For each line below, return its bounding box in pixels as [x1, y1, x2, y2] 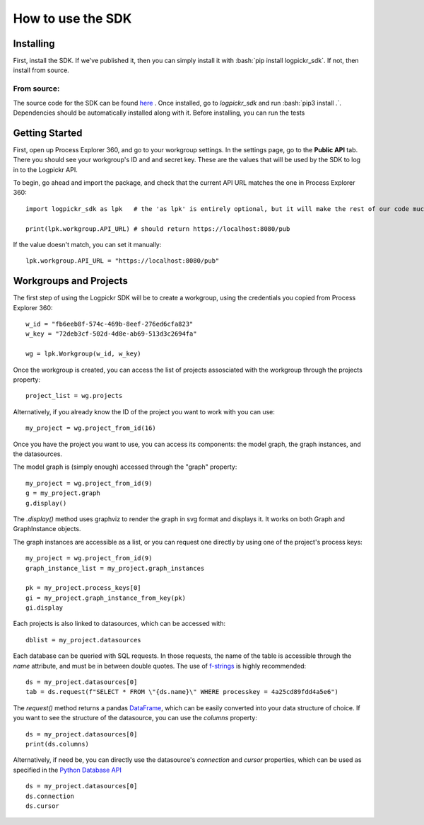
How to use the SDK [13, 11, 132, 26]
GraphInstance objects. [13, 525, 81, 533]
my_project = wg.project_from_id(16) [25, 424, 157, 432]
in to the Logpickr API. [13, 165, 78, 173]
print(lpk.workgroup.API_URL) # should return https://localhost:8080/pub [25, 224, 290, 233]
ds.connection [25, 792, 74, 800]
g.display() [25, 499, 67, 507]
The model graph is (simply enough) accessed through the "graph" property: [13, 462, 237, 471]
